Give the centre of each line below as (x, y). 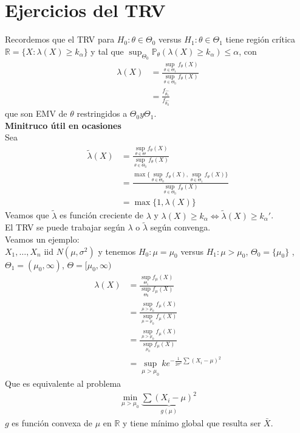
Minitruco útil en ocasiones (63, 125)
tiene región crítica (260, 39)
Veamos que (27, 215)
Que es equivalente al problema (63, 383)
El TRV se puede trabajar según (65, 227)
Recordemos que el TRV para (60, 39)
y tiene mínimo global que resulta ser (192, 422)
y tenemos (117, 251)
